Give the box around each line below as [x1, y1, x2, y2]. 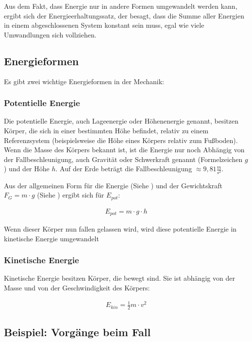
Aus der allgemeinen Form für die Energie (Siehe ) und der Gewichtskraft [4, 180, 223, 190]
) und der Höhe [4, 163, 50, 174]
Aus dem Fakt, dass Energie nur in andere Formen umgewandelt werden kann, [4, 1, 237, 11]
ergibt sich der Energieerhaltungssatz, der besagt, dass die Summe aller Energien [4, 10, 245, 20]
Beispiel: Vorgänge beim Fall [4, 324, 151, 340]
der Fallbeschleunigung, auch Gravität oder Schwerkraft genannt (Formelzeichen [4, 154, 243, 164]
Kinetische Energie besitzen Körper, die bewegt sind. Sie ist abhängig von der [4, 273, 235, 283]
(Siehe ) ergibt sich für [37, 190, 104, 200]
